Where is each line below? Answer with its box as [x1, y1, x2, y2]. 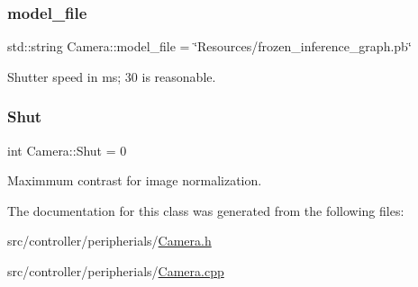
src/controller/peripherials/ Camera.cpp [7, 262, 224, 280]
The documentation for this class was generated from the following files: [7, 201, 404, 220]
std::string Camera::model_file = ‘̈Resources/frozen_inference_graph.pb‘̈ [7, 37, 412, 56]
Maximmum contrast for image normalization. [7, 171, 262, 190]
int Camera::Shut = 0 [7, 140, 127, 159]
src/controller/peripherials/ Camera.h [7, 231, 212, 250]
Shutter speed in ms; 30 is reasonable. [7, 67, 216, 85]
